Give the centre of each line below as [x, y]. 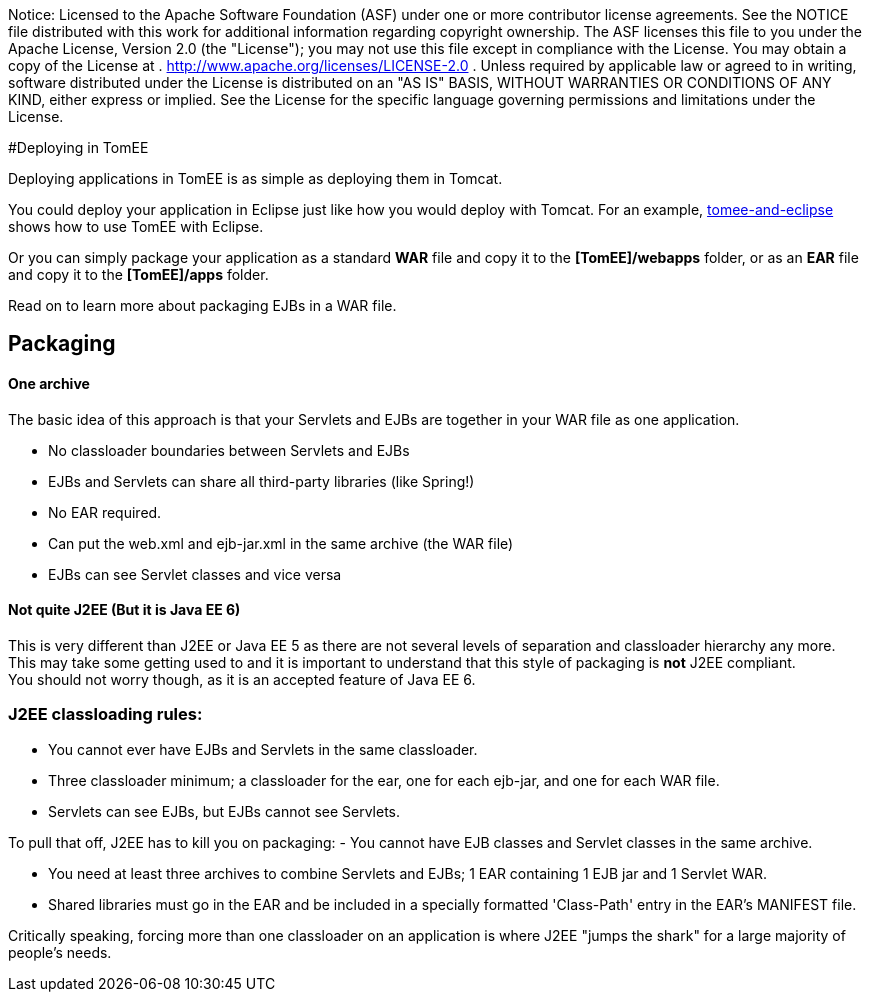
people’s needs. [60, 952]
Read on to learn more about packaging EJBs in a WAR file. [202, 305]
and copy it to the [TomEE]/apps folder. [138, 274]
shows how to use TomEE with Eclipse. [136, 226]
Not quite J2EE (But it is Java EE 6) [124, 610]
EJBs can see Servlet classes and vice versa [195, 574]
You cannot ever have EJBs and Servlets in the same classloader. [263, 749]
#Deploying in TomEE [78, 147]
